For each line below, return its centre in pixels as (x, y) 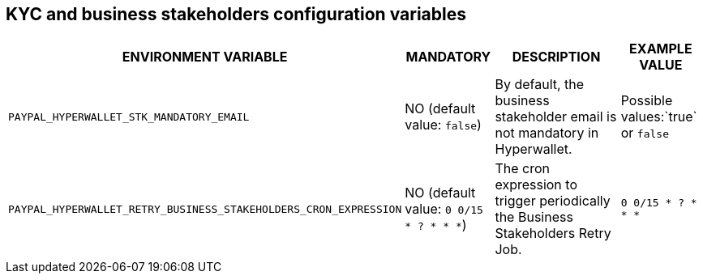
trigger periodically (553, 201)
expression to (536, 185)
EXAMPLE (661, 49)
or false (645, 133)
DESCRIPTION (556, 57)
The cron (522, 169)
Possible (647, 101)
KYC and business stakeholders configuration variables (236, 14)
